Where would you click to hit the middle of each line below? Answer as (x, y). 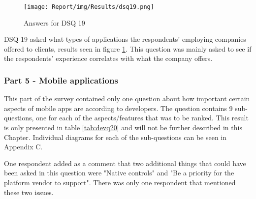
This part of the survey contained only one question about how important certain (127, 99)
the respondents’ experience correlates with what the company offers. (108, 58)
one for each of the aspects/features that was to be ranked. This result (142, 118)
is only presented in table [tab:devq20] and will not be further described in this (123, 128)
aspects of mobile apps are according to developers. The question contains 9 (118, 108)
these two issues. (29, 192)
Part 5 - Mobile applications (61, 80)
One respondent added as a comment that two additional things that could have (125, 163)
